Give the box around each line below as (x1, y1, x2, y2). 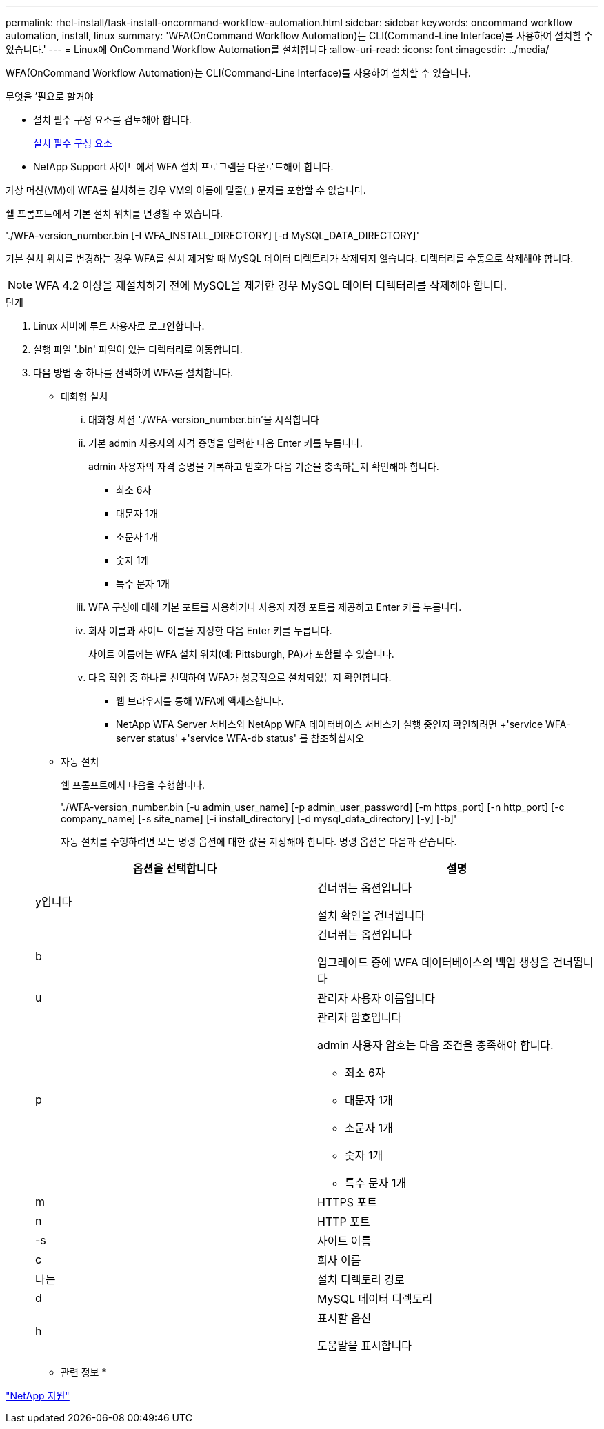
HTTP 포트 (317, 1215, 370, 1228)
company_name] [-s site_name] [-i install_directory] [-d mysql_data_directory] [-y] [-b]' (61, 813, 457, 824)
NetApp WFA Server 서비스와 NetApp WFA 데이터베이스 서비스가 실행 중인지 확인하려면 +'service (116, 718, 543, 730)
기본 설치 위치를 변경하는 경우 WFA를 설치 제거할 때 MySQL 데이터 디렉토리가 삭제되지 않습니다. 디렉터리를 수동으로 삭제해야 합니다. (6, 252, 574, 264)
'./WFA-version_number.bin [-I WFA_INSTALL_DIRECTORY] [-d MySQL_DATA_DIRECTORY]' (6, 230, 419, 241)
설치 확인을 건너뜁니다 (317, 909, 425, 922)
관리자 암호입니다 (317, 1011, 402, 1024)
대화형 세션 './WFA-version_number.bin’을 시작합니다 (88, 414, 319, 425)
